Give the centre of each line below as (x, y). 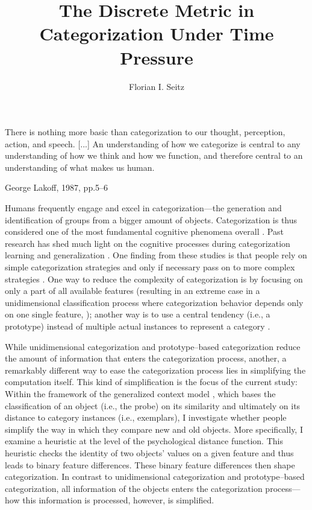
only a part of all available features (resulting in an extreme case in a (133, 291)
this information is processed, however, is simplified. (118, 500)
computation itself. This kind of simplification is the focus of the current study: (151, 382)
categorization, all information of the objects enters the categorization (134, 488)
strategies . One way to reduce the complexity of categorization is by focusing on (154, 279)
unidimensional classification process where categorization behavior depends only (154, 302)
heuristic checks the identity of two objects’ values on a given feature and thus (149, 452)
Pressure (157, 57)
